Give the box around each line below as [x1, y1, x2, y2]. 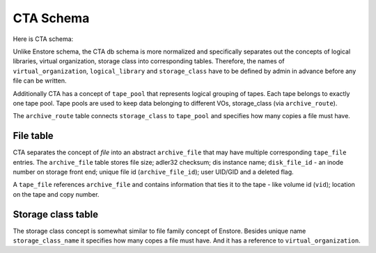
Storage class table [13, 209, 99, 220]
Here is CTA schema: [13, 35, 74, 43]
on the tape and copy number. [13, 190, 100, 198]
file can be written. [13, 76, 67, 85]
